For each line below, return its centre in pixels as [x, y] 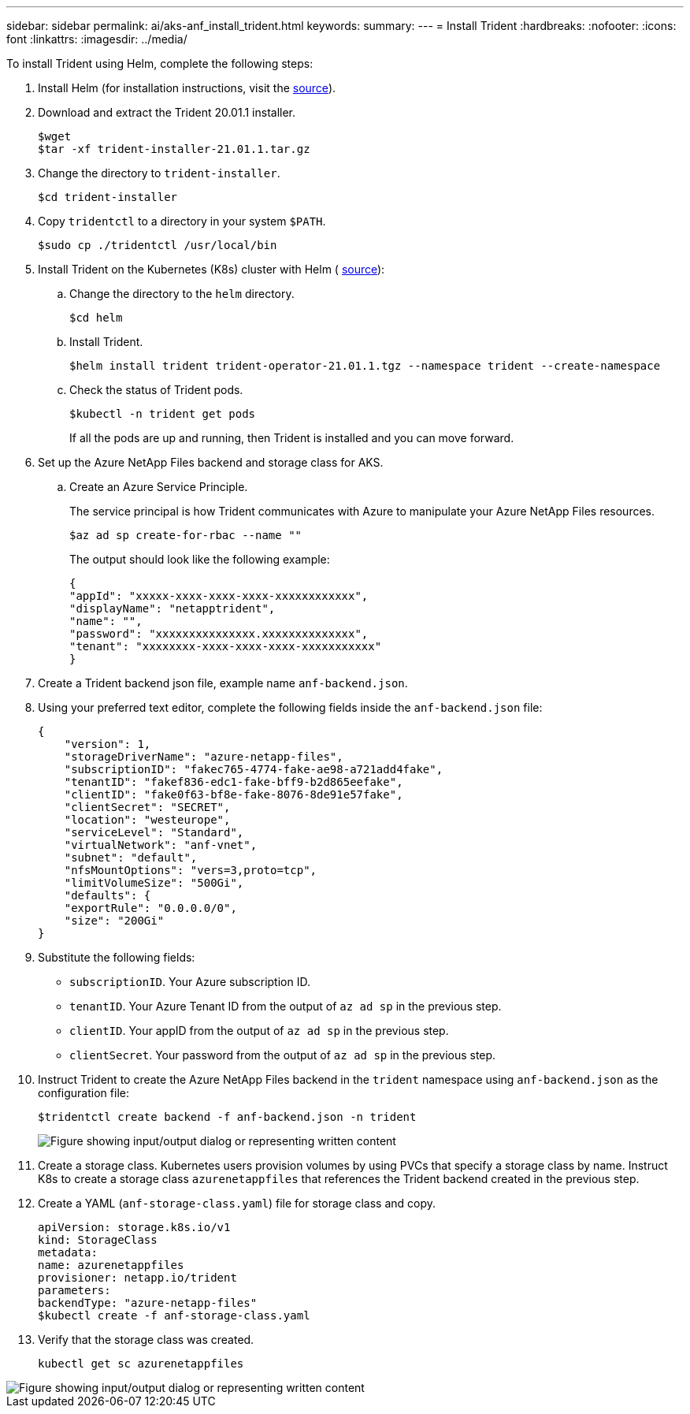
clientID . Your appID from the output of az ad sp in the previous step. [259, 1031]
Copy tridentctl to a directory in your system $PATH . [182, 221]
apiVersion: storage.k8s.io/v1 [134, 1227]
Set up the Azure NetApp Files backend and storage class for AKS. [211, 462]
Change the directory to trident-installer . [159, 173]
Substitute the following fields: [117, 957]
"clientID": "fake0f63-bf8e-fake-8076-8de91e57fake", [234, 794]
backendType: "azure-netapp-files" [148, 1303]
